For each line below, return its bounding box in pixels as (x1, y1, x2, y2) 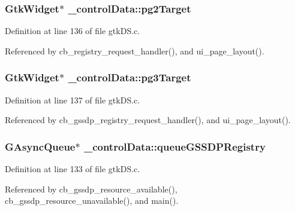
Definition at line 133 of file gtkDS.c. (5, 163, 140, 175)
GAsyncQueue (5, 139, 76, 154)
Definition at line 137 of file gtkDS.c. (5, 93, 140, 106)
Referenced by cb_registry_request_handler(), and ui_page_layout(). (5, 44, 264, 57)
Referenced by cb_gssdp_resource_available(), (5, 182, 177, 195)
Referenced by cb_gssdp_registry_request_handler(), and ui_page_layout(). (5, 114, 291, 126)
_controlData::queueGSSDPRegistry (83, 139, 266, 154)
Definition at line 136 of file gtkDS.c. (5, 25, 140, 37)
